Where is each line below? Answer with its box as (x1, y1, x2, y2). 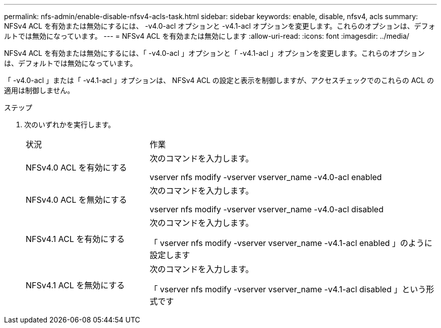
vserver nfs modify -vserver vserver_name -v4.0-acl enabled (150, 172, 382, 182)
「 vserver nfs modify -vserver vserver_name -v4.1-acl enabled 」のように (150, 238, 432, 248)
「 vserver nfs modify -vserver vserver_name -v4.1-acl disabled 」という (150, 284, 426, 294)
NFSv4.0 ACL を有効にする (26, 162, 127, 173)
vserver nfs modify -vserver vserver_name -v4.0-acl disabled (150, 204, 384, 214)
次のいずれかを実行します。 (24, 120, 115, 129)
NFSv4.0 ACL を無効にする (26, 195, 127, 205)
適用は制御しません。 (4, 86, 75, 95)
